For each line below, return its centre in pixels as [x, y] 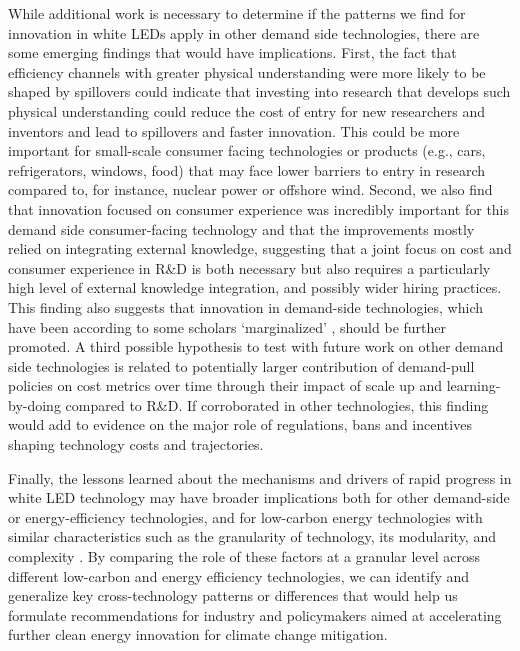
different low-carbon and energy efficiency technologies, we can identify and [239, 575]
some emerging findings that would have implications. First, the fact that [232, 52]
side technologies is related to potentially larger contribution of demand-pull [241, 365]
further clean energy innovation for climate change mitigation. [198, 634]
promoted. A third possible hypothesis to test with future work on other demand [256, 346]
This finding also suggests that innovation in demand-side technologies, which [245, 306]
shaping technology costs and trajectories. [136, 444]
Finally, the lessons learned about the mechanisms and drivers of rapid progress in [260, 477]
